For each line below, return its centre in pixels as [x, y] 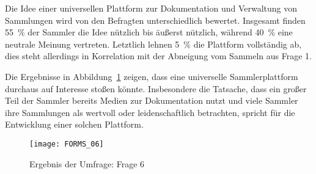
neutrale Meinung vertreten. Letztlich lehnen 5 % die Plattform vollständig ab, [153, 44]
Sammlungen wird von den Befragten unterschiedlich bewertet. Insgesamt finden [155, 20]
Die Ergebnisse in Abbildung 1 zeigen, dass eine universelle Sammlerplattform [152, 76]
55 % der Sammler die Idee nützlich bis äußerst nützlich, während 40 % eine [149, 32]
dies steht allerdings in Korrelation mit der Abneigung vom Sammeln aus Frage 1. [158, 56]
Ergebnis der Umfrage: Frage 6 [87, 163]
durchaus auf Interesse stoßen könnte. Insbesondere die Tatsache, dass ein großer [156, 88]
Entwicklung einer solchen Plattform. [74, 124]
